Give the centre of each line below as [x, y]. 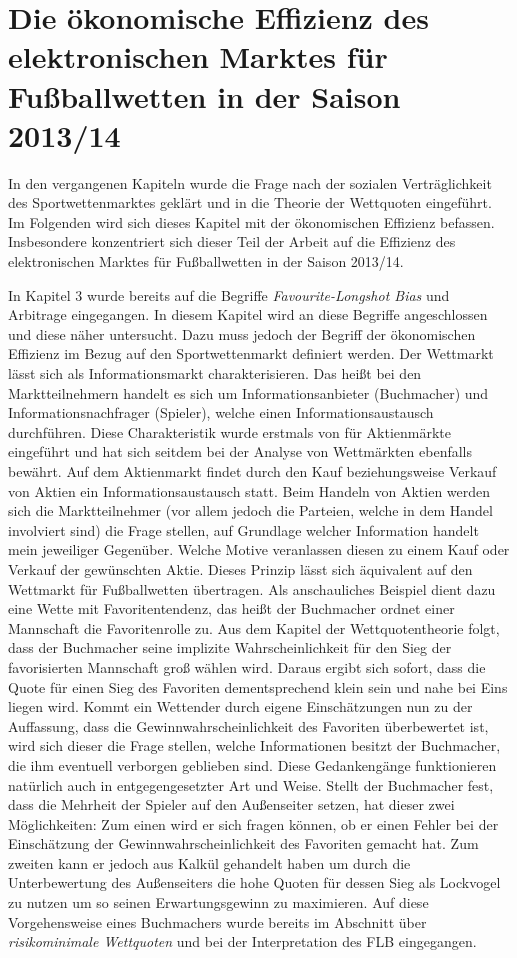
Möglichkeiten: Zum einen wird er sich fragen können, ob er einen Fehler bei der [253, 823]
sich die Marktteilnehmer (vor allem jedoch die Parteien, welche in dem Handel [250, 510]
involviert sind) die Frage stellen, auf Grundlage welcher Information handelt [243, 529]
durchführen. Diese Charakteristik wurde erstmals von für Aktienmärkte [230, 431]
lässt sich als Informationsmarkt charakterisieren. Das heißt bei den [215, 373]
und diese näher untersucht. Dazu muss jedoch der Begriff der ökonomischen [242, 333]
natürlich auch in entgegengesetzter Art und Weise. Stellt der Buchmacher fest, [251, 784]
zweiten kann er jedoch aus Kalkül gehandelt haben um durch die [209, 862]
